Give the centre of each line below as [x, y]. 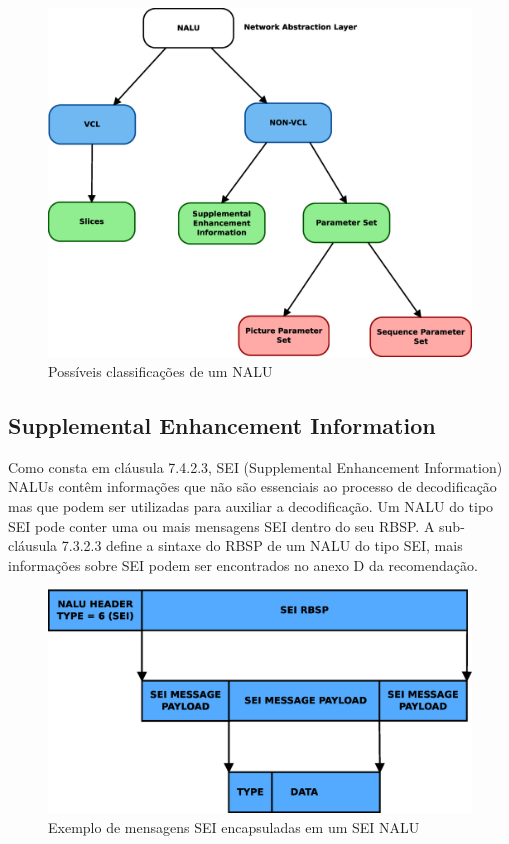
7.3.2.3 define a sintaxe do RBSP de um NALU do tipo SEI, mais [262, 545]
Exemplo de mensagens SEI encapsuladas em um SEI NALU [234, 826]
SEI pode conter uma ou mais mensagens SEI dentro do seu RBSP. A [221, 525]
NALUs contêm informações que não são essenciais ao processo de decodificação [252, 486]
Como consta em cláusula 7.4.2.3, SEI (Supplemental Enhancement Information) [255, 466]
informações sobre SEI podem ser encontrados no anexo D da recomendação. [243, 564]
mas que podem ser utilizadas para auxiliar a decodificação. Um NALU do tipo [251, 506]
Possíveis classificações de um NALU [160, 371]
